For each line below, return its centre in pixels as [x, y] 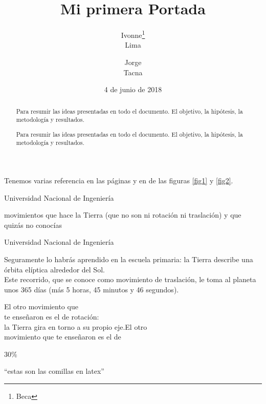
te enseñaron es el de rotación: [52, 316]
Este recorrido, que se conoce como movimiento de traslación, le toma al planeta [130, 279]
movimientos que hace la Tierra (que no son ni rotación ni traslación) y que [123, 215]
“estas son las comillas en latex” [54, 371]
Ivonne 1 [133, 34]
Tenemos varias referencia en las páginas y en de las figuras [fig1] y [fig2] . [119, 180]
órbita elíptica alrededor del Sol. [54, 269]
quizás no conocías [33, 225]
